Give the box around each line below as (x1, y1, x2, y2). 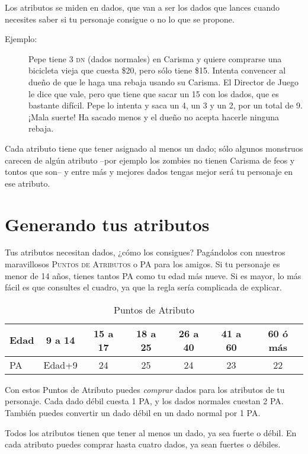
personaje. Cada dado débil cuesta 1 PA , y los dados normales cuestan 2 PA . (5, 395, 284, 407)
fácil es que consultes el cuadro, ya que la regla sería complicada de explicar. (5, 281, 282, 293)
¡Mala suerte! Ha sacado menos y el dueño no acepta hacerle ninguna (28, 110, 280, 123)
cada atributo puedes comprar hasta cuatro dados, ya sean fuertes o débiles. (5, 438, 281, 450)
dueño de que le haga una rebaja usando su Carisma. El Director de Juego (28, 75, 299, 88)
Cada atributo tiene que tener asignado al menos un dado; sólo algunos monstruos (5, 142, 303, 154)
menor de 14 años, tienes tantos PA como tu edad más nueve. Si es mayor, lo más (5, 269, 301, 282)
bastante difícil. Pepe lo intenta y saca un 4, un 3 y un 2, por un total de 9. (28, 99, 303, 111)
